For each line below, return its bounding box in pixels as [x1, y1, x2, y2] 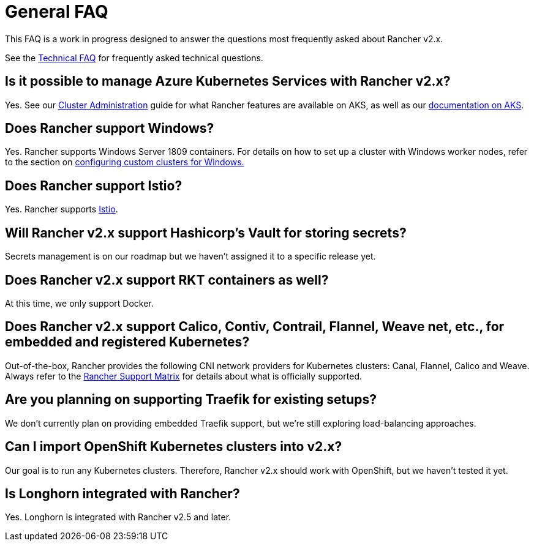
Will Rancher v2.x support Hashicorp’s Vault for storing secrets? [5, 225, 407, 241]
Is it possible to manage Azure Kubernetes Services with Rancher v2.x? [5, 73, 451, 89]
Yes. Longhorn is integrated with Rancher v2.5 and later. [5, 512, 231, 523]
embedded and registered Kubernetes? [5, 334, 250, 350]
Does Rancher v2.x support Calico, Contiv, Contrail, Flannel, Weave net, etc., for [5, 319, 505, 335]
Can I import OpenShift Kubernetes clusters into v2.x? [5, 439, 342, 455]
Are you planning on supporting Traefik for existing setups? [5, 392, 377, 408]
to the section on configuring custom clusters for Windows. [5, 157, 244, 168]
